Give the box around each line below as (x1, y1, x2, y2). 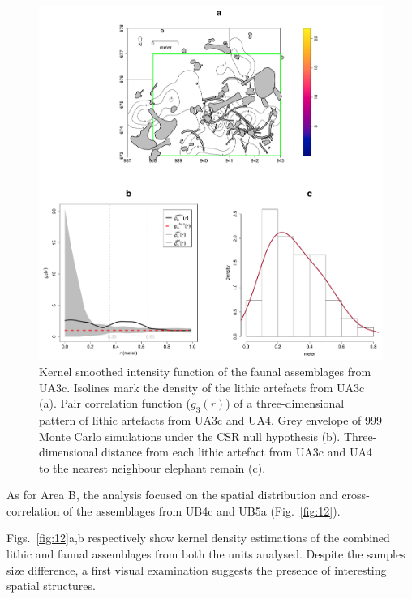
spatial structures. (6, 577, 96, 594)
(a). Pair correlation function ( (39, 395, 191, 412)
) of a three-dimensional (225, 395, 345, 412)
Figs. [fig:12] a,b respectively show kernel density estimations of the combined (6, 529, 390, 546)
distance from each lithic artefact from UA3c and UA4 (101, 443, 372, 460)
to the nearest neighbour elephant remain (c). (39, 459, 266, 476)
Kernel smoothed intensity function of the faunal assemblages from (39, 362, 371, 379)
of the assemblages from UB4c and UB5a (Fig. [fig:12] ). (63, 502, 341, 519)
